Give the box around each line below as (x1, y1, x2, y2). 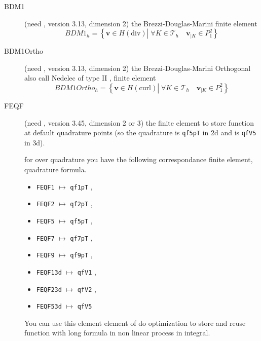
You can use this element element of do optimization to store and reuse (24, 317, 246, 328)
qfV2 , (77, 283, 96, 294)
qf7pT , (70, 232, 93, 243)
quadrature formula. (24, 164, 87, 174)
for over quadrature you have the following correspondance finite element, (24, 154, 253, 165)
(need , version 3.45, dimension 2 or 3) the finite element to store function (24, 117, 254, 128)
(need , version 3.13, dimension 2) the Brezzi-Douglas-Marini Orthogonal (24, 62, 251, 73)
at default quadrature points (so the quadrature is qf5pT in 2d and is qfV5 (24, 127, 256, 138)
